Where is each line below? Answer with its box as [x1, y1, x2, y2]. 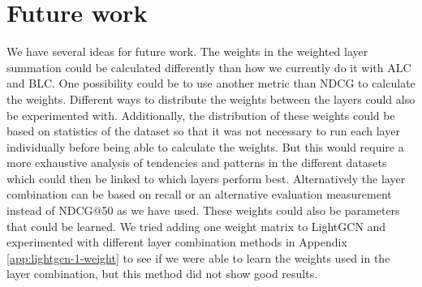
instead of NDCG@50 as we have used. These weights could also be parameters [6, 202, 400, 219]
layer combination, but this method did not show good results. [6, 265, 318, 282]
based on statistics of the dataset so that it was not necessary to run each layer [6, 122, 400, 139]
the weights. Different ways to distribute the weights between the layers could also [6, 90, 416, 107]
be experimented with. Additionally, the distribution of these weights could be [6, 106, 395, 123]
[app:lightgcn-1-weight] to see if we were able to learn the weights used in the [6, 249, 390, 266]
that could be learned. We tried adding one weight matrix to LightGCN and [6, 217, 386, 234]
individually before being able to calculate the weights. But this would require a [6, 138, 404, 155]
